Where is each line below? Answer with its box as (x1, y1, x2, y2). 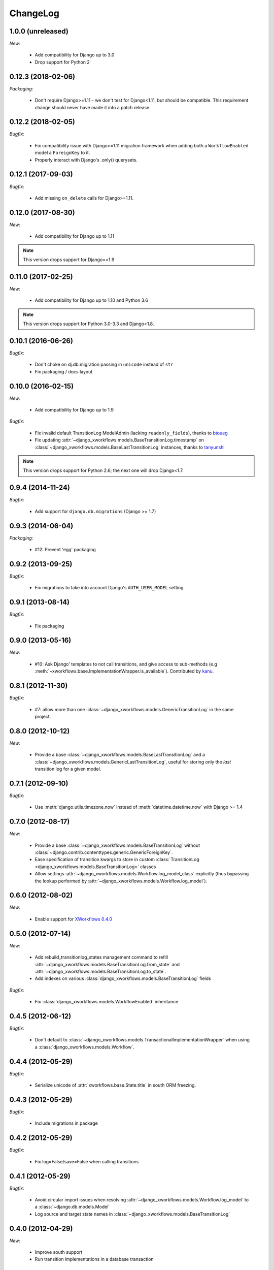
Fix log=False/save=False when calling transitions (35, 1158, 139, 1164)
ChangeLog (9, 8, 59, 19)
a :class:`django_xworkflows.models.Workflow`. (35, 1044, 134, 1050)
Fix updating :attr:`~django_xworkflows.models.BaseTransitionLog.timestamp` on (35, 437, 204, 443)
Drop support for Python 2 (35, 59, 90, 65)
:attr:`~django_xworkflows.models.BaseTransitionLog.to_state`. (35, 968, 166, 974)
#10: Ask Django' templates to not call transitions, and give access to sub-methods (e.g (35, 661, 218, 667)
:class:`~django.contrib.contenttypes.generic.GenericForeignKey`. (35, 849, 173, 855)
